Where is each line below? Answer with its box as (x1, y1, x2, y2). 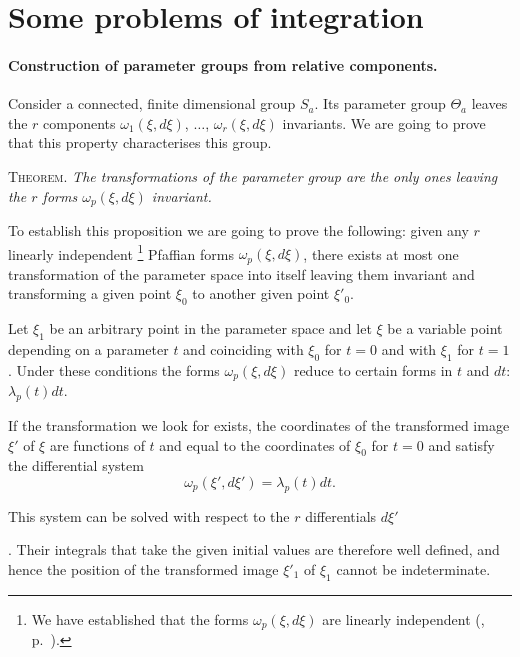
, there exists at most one (303, 243, 459, 264)
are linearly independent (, (322, 608, 485, 629)
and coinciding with (183, 338, 304, 359)
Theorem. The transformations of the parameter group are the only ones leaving (8, 165, 498, 186)
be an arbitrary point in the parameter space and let (49, 318, 372, 339)
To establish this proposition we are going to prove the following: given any (8, 220, 469, 240)
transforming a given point (8, 283, 172, 304)
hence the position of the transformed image (8, 558, 279, 579)
